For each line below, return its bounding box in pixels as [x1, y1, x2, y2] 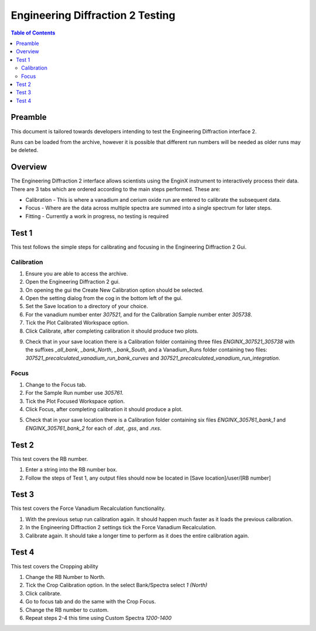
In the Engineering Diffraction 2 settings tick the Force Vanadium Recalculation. [25, 524, 217, 531]
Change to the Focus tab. [25, 381, 87, 388]
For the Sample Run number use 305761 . [25, 389, 124, 396]
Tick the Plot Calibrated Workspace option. [25, 319, 129, 326]
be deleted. [11, 147, 39, 154]
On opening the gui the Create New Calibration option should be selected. [25, 287, 204, 294]
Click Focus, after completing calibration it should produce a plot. [25, 406, 183, 413]
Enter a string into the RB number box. [25, 466, 118, 473]
